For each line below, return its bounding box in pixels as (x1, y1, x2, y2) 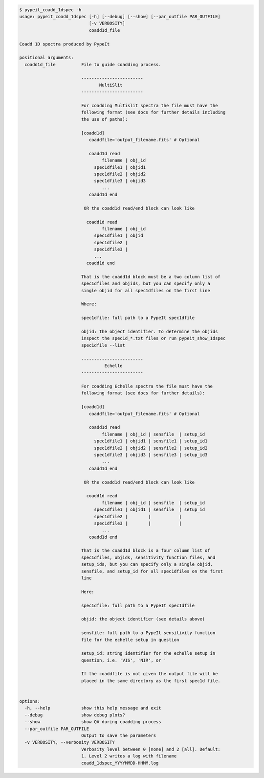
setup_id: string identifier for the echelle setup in (81, 651, 216, 656)
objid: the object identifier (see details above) (81, 617, 205, 622)
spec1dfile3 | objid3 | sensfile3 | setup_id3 (94, 452, 208, 458)
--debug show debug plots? (24, 712, 126, 718)
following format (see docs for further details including (81, 110, 226, 115)
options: (19, 699, 41, 704)
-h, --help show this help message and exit (24, 705, 161, 711)
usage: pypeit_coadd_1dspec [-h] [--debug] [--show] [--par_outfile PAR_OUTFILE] (19, 14, 221, 19)
